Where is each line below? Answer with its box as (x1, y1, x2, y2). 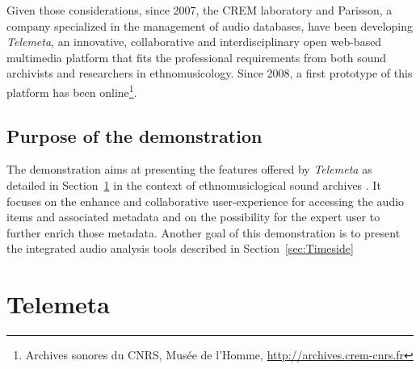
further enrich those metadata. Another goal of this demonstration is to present (6, 224, 401, 241)
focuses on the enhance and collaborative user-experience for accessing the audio (6, 192, 405, 209)
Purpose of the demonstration (6, 123, 262, 148)
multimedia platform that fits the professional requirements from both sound (6, 48, 387, 65)
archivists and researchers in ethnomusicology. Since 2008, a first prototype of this (6, 65, 413, 82)
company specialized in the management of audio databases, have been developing (6, 17, 414, 34)
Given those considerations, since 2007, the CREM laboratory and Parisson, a (6, 2, 393, 18)
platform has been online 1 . (6, 81, 137, 100)
